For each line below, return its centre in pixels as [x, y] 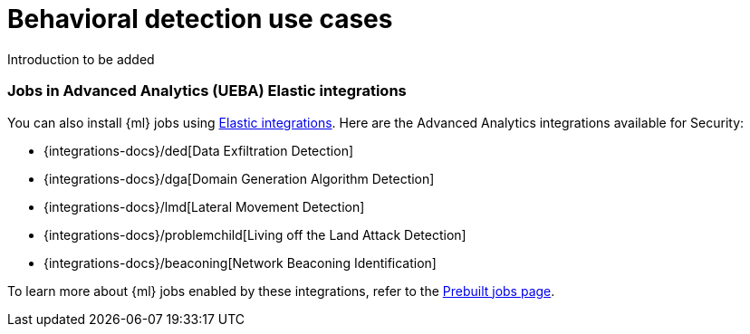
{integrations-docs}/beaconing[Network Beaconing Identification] [240, 262]
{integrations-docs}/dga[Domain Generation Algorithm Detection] [239, 178]
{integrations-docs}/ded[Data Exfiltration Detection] [199, 150]
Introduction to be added [81, 59]
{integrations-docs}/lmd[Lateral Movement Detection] [204, 206]
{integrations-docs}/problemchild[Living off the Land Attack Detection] [255, 234]
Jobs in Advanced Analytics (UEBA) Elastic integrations [207, 91]
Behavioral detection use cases [200, 19]
